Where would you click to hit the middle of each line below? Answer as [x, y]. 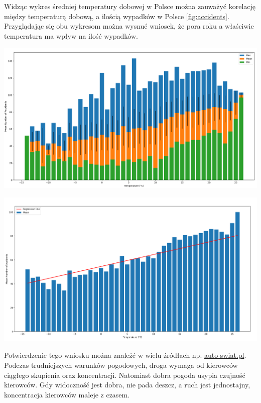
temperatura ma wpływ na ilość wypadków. [71, 35]
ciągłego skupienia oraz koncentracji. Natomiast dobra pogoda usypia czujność [125, 375]
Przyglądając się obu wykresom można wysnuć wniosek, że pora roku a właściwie [129, 26]
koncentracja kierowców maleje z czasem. [67, 394]
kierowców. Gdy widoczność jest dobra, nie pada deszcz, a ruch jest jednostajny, [127, 385]
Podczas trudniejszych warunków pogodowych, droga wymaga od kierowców [121, 365]
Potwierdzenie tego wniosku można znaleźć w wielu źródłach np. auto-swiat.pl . [125, 355]
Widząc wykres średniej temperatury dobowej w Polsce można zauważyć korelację [130, 6]
